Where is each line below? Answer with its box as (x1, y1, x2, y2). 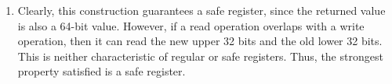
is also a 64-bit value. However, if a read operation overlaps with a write (17, 17, 365, 33)
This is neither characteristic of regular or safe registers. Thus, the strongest (17, 47, 383, 64)
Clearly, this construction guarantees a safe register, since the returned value (17, 2, 386, 18)
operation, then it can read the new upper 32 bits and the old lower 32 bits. (17, 33, 383, 49)
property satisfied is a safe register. (17, 63, 186, 79)
